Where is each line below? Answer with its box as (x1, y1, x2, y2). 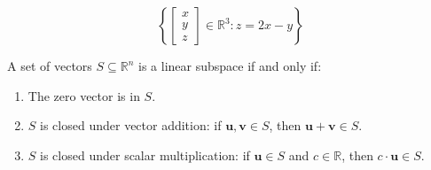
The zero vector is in (27, 86, 140, 104)
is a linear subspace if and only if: (138, 57, 322, 74)
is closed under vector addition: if (40, 116, 222, 135)
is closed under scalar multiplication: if (40, 145, 250, 164)
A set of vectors (7, 57, 92, 74)
